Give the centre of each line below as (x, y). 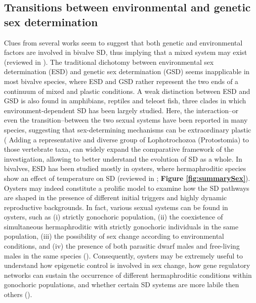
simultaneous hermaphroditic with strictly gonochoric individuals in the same (121, 226)
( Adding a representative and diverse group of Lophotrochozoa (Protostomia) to (127, 139)
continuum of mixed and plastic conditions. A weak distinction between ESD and (127, 91)
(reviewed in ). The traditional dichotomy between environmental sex (109, 62)
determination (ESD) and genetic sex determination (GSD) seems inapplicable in (127, 71)
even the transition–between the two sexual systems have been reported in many (126, 120)
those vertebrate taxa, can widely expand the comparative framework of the (119, 149)
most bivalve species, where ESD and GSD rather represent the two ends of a (121, 81)
